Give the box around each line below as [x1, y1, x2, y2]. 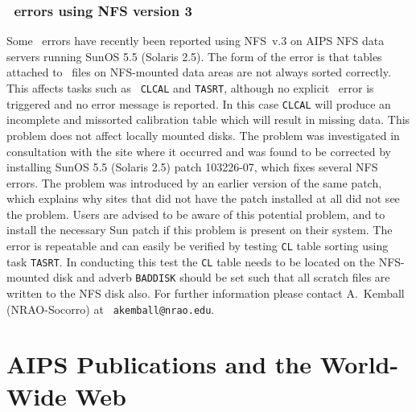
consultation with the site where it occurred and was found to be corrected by [6, 142, 391, 159]
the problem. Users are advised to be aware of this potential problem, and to [6, 205, 385, 222]
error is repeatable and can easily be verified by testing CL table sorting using [6, 237, 389, 254]
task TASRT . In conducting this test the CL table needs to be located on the [6, 253, 375, 270]
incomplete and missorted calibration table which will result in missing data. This [6, 111, 410, 128]
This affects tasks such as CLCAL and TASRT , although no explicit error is [6, 80, 374, 96]
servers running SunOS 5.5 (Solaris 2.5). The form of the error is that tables [6, 47, 382, 64]
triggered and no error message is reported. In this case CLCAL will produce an [6, 95, 391, 112]
